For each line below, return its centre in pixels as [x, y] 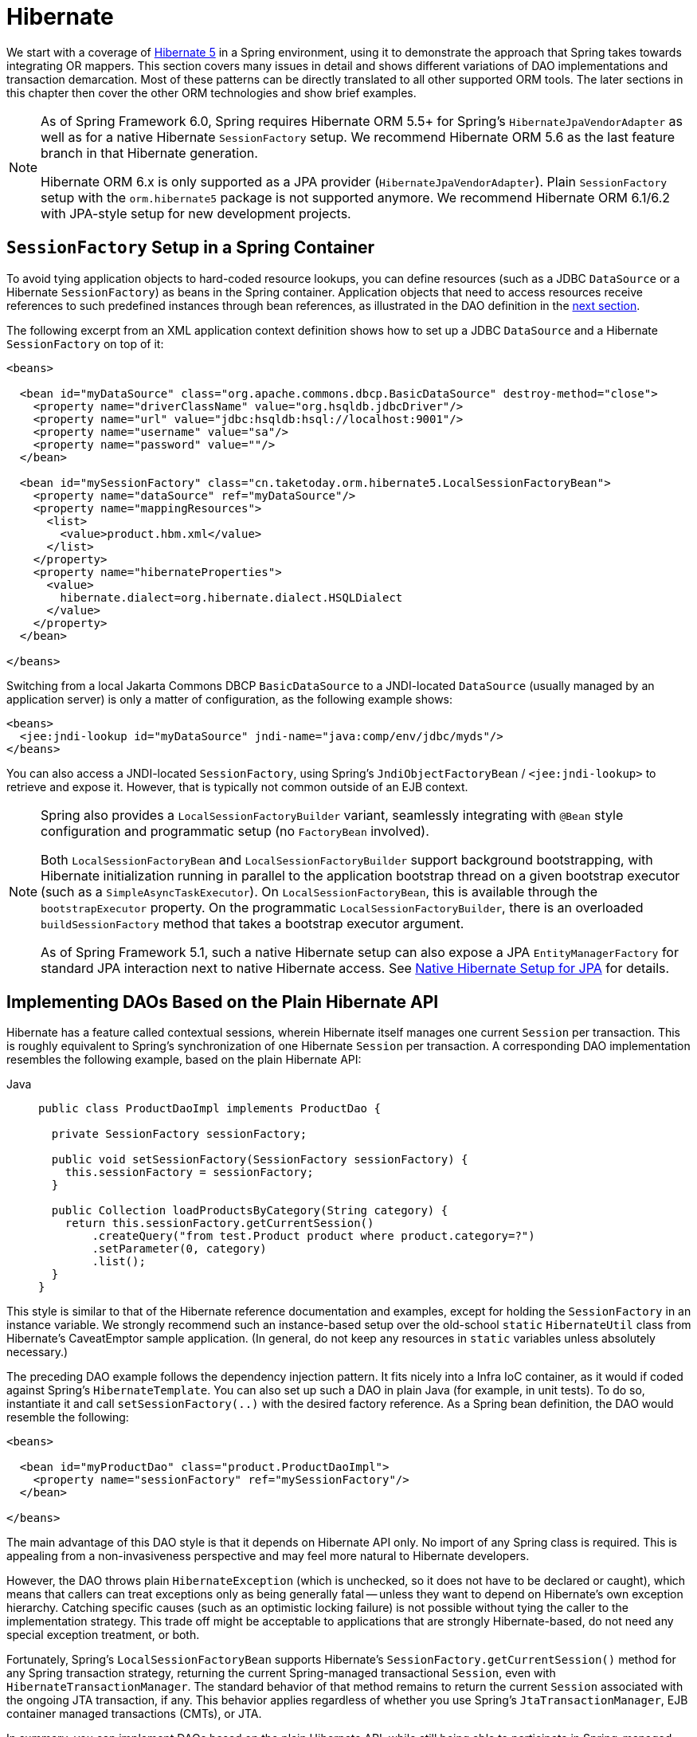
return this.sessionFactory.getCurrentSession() [219, 1223]
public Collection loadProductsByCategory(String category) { [250, 1211]
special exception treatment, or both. [103, 1635]
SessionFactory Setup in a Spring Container [191, 248]
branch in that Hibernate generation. [149, 153]
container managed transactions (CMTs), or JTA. [134, 1714]
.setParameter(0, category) [179, 1249]
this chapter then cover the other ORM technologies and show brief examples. [211, 92]
